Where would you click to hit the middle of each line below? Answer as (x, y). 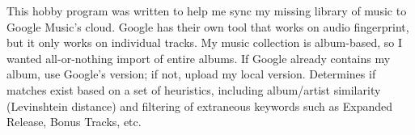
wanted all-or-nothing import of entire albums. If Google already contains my (199, 58)
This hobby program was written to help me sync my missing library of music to (207, 11)
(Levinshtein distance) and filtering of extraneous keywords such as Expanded (199, 105)
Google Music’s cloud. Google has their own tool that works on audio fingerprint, (208, 26)
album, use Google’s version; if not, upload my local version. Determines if (191, 74)
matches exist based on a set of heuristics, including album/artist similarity (194, 89)
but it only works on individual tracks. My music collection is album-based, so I (204, 42)
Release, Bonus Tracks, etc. (74, 122)
